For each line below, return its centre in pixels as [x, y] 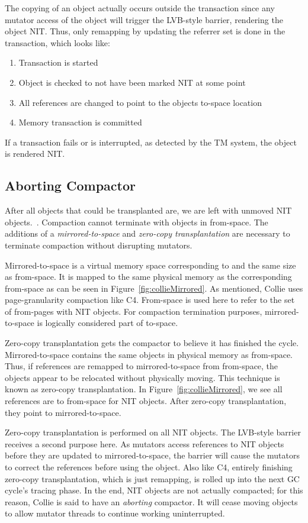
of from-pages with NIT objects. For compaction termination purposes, [134, 311]
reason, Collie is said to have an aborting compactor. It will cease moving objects [151, 501]
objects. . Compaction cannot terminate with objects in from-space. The [137, 222]
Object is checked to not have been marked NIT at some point [132, 82]
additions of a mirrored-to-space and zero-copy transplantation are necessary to [147, 233]
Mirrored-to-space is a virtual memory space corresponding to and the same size [150, 265]
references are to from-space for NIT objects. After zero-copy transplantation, [146, 401]
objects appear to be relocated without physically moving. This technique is [142, 377]
